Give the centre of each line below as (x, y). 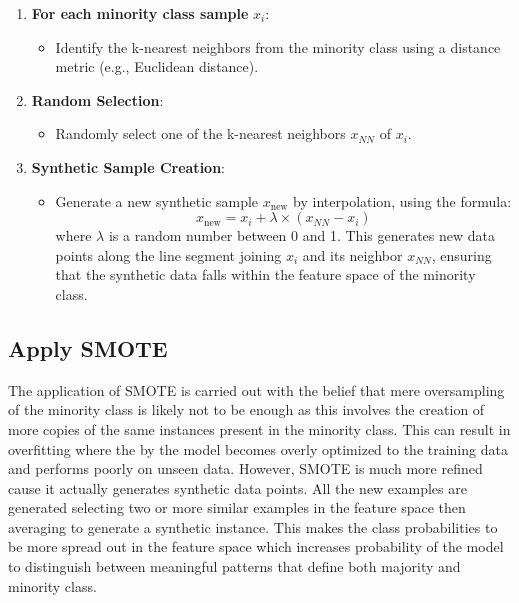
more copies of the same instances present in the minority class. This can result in (259, 428)
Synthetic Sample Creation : (128, 166)
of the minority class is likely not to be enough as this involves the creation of (246, 409)
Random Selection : (97, 99)
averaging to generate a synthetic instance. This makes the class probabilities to (253, 526)
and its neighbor (352, 254)
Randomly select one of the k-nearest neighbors (200, 133)
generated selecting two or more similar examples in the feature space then (237, 507)
